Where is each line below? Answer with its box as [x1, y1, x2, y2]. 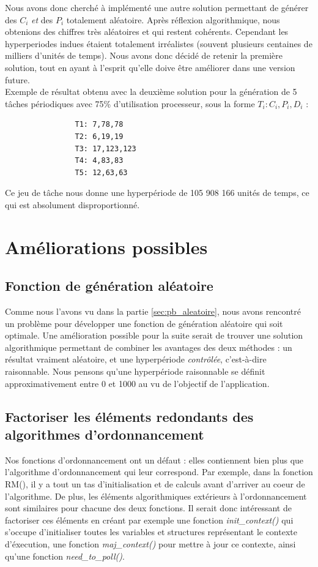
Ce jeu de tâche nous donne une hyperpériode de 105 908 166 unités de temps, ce [5, 186, 309, 199]
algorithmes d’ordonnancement [5, 425, 204, 444]
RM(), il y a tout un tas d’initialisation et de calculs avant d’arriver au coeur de [5, 478, 305, 490]
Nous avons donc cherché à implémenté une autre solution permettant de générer [5, 1, 309, 13]
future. [5, 73, 30, 86]
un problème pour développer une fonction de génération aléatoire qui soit [5, 317, 283, 329]
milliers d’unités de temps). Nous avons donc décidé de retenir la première [5, 49, 283, 62]
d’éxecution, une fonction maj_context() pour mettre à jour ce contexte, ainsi [5, 537, 296, 550]
